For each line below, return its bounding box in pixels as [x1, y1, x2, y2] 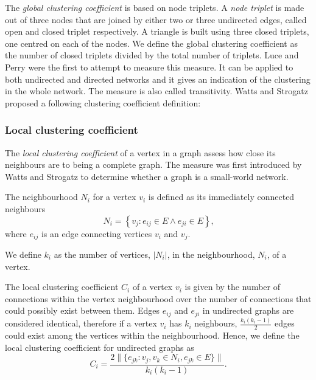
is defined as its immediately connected [148, 190, 295, 203]
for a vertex [93, 190, 136, 203]
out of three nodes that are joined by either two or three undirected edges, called [5, 13, 307, 26]
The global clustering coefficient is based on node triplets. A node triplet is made [5, 1, 304, 13]
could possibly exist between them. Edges [5, 304, 160, 317]
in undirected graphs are [202, 304, 294, 317]
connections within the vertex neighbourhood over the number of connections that [5, 292, 312, 305]
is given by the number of [184, 280, 281, 293]
